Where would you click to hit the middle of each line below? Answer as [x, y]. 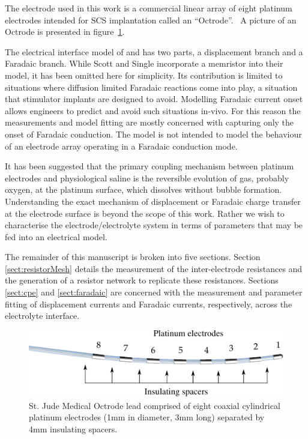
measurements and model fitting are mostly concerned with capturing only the [149, 122]
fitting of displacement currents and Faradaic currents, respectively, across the [149, 304]
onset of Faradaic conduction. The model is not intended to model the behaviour [153, 134]
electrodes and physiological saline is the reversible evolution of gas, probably [147, 177]
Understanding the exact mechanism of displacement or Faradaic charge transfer [153, 201]
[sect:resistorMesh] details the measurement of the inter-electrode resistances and [154, 268]
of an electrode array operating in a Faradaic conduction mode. [121, 146]
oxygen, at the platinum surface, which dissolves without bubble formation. [143, 189]
